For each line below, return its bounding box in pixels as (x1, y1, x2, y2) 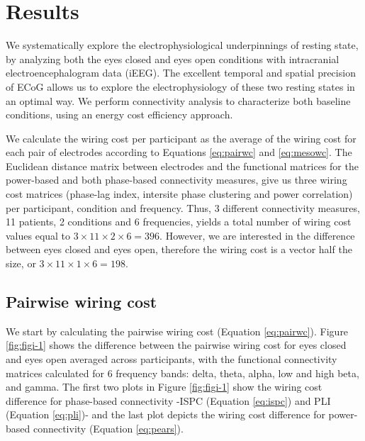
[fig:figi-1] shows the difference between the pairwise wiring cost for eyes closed (6, 337, 347, 352)
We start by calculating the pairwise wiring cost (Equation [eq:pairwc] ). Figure (6, 323, 349, 338)
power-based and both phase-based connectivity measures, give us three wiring (6, 172, 347, 187)
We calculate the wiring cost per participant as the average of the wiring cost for (6, 130, 356, 145)
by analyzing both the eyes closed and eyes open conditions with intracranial (6, 51, 339, 66)
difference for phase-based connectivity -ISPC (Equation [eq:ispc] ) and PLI (6, 393, 331, 408)
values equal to (6, 228, 71, 242)
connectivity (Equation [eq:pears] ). (33, 420, 184, 435)
